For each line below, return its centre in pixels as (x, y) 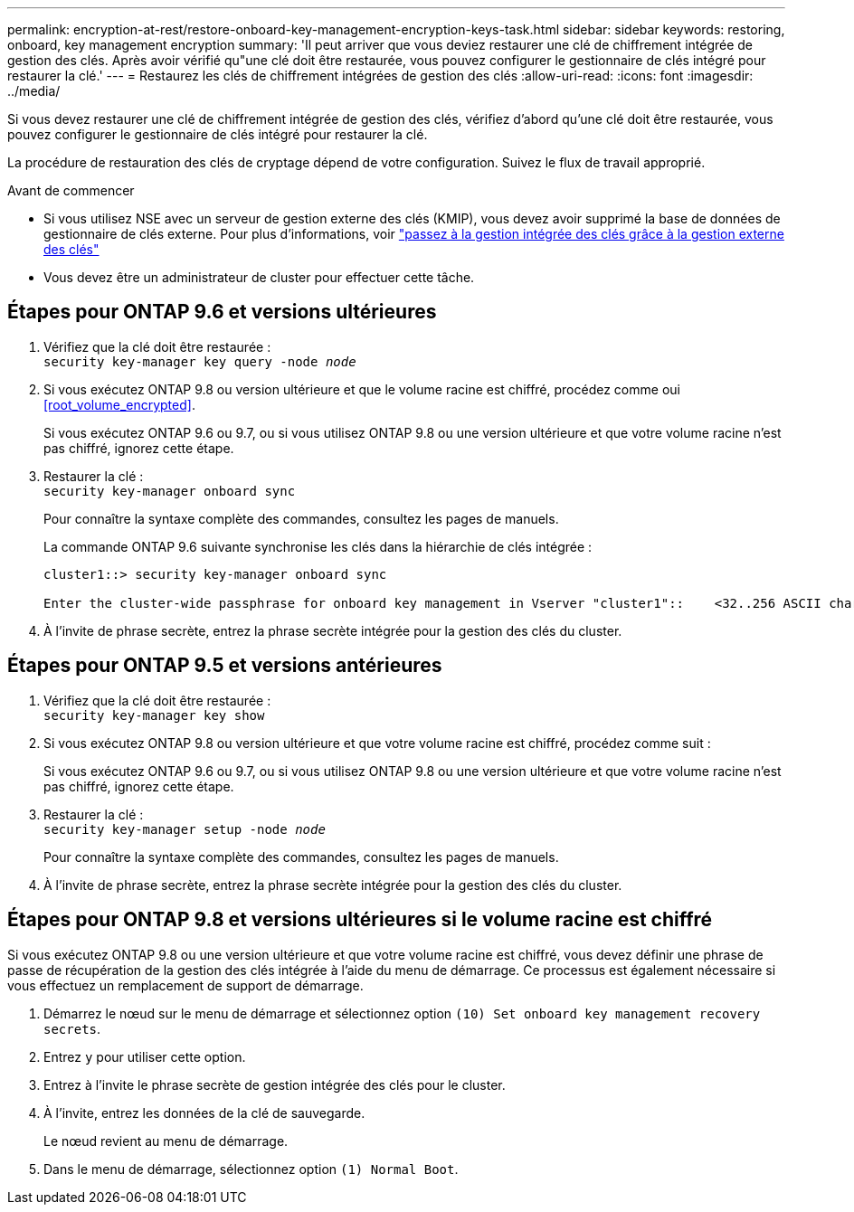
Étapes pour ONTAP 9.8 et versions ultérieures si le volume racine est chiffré (360, 920)
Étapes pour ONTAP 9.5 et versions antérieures (225, 666)
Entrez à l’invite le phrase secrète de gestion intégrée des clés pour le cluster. (275, 1084)
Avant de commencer (71, 190)
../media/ (34, 91)
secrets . (72, 1028)
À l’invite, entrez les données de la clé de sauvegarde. (204, 1113)
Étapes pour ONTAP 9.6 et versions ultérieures (222, 312)
